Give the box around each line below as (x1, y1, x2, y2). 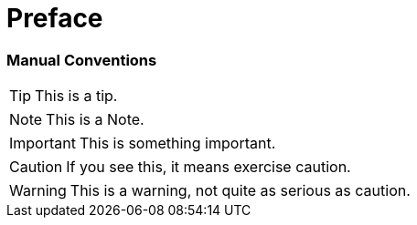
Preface (6, 3, 103, 34)
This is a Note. (46, 110, 144, 129)
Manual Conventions (6, 50, 157, 69)
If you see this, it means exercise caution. (66, 158, 351, 177)
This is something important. (79, 134, 276, 153)
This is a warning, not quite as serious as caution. (69, 181, 411, 200)
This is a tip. (35, 87, 118, 106)
